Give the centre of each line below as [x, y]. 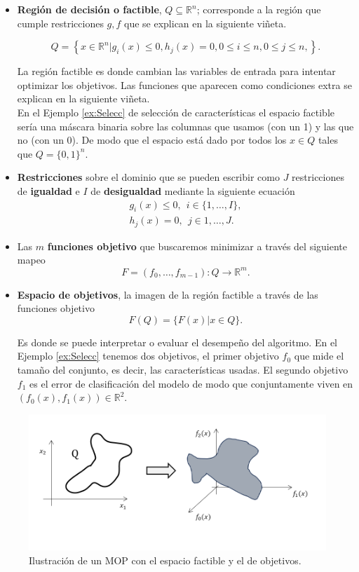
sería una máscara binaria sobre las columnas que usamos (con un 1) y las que [185, 126]
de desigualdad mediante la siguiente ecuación [193, 190]
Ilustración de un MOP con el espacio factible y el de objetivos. [165, 560]
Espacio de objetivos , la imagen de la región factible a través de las [168, 294]
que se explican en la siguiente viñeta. [205, 23]
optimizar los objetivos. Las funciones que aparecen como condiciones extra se [184, 84]
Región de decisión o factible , [89, 9]
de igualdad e [48, 190]
